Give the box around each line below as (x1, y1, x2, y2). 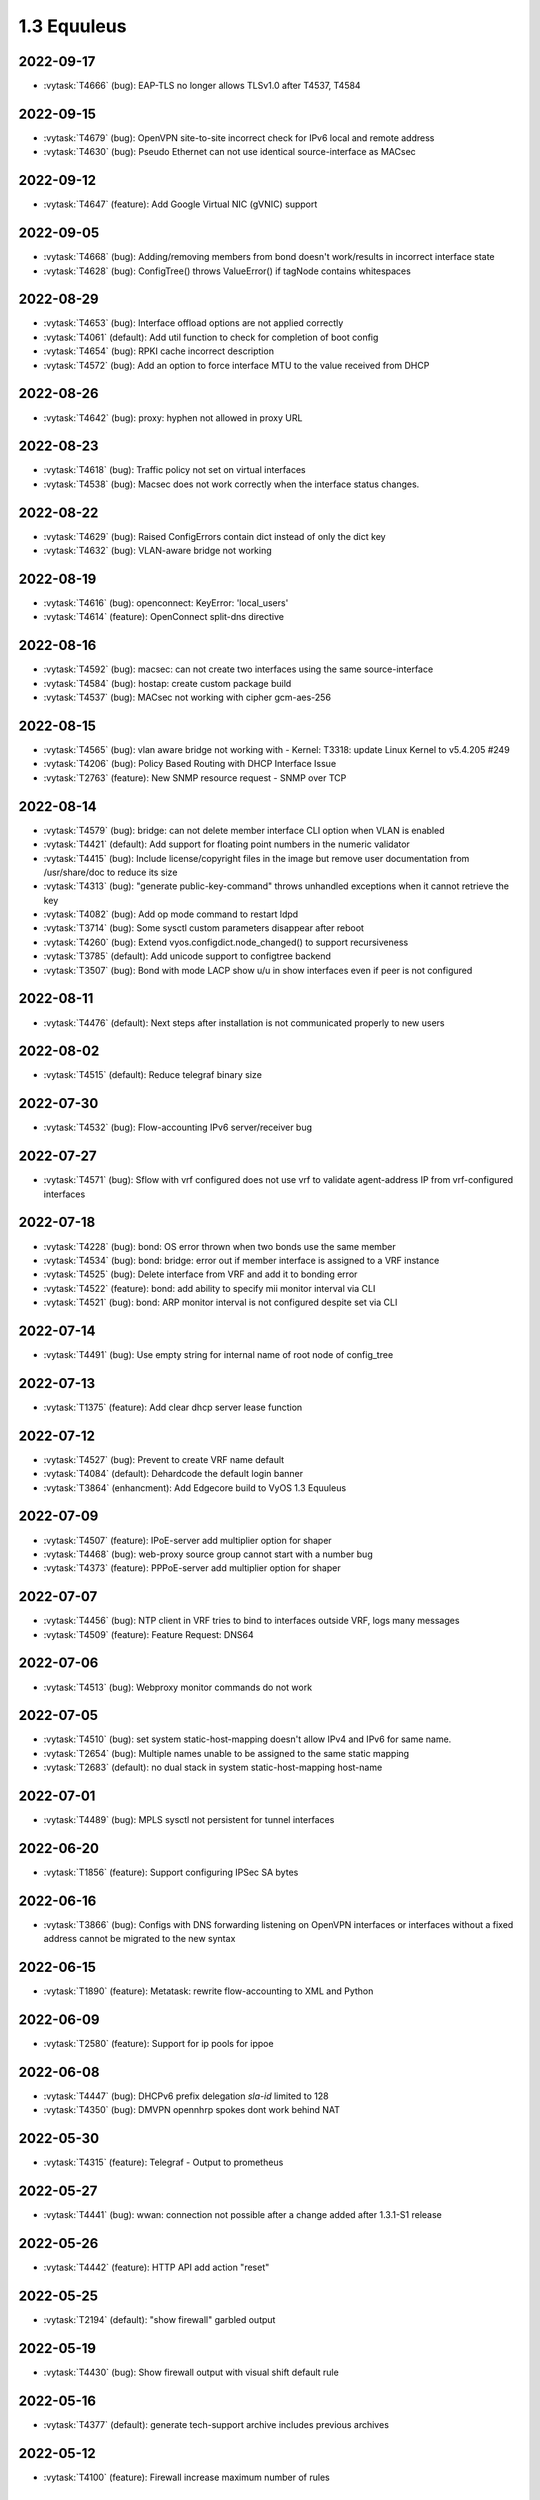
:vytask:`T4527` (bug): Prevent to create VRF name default (43, 1453, 285, 1465)
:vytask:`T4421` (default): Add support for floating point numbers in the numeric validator (43, 838, 410, 850)
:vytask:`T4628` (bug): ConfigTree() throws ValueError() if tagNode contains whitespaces (43, 265, 412, 277)
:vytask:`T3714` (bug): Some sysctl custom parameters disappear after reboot (43, 922, 365, 934)
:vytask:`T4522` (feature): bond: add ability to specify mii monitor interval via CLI (43, 1282, 376, 1294)
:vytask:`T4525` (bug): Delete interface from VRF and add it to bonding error (43, 1268, 358, 1280)
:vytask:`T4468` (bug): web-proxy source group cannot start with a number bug (43, 1548, 374, 1560)
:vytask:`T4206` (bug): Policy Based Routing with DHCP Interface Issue (43, 758, 337, 770)
